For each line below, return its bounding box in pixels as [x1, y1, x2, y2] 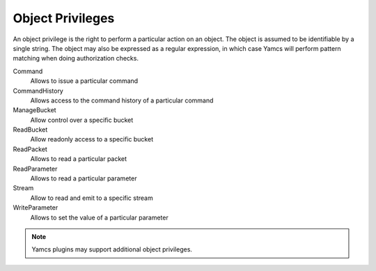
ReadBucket [13, 125, 48, 134]
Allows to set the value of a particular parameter [30, 213, 169, 222]
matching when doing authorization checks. [13, 54, 139, 63]
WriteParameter [13, 203, 58, 212]
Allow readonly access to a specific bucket [30, 135, 153, 144]
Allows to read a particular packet [30, 155, 127, 163]
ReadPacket [13, 145, 48, 153]
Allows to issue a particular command [30, 77, 139, 85]
